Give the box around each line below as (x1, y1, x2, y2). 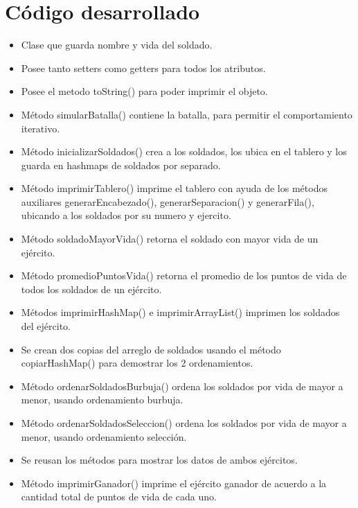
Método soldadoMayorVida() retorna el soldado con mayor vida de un (21, 231, 319, 246)
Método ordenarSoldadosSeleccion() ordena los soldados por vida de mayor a (21, 416, 347, 430)
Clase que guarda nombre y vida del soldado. (21, 37, 213, 52)
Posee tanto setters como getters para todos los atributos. (21, 60, 266, 75)
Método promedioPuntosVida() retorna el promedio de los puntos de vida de (21, 268, 347, 283)
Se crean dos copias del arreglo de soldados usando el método (21, 342, 281, 356)
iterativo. (21, 121, 60, 135)
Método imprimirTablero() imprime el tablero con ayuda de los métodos (21, 181, 328, 195)
